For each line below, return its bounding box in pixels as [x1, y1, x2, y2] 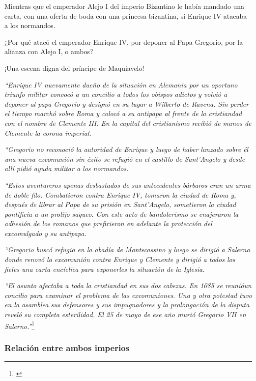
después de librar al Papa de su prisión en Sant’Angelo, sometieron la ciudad [4, 199, 236, 209]
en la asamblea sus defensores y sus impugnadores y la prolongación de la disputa [4, 299, 250, 310]
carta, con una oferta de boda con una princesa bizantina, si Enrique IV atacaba [4, 10, 247, 21]
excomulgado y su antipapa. [4, 228, 86, 238]
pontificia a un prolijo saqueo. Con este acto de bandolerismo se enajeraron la [4, 208, 239, 219]
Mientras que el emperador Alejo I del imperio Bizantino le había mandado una [4, 1, 245, 11]
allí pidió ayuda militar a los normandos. [4, 163, 129, 174]
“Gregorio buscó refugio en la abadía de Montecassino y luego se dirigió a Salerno [4, 244, 250, 255]
